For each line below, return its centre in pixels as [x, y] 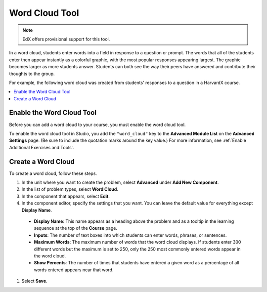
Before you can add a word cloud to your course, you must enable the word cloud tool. [97, 125]
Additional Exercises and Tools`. [42, 147]
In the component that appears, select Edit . [66, 196]
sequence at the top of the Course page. [75, 228]
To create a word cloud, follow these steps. [53, 173]
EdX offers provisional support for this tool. [66, 39]
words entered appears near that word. [74, 270]
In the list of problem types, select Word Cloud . [70, 189]
